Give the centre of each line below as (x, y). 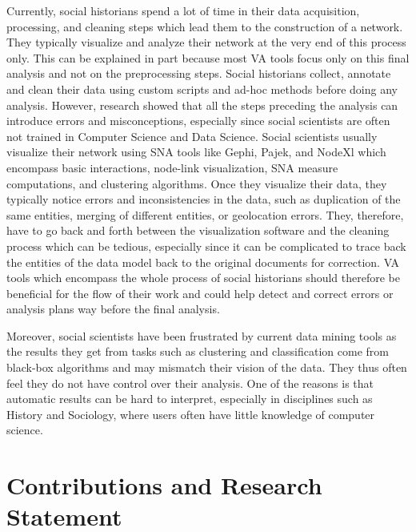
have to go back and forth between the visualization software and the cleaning (198, 230)
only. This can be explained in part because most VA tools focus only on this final (208, 57)
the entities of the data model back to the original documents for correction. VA (203, 262)
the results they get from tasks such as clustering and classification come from (198, 351)
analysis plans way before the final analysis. (113, 309)
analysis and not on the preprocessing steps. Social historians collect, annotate (199, 73)
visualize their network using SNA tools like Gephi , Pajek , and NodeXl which (196, 152)
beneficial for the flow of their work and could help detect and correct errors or (200, 293)
